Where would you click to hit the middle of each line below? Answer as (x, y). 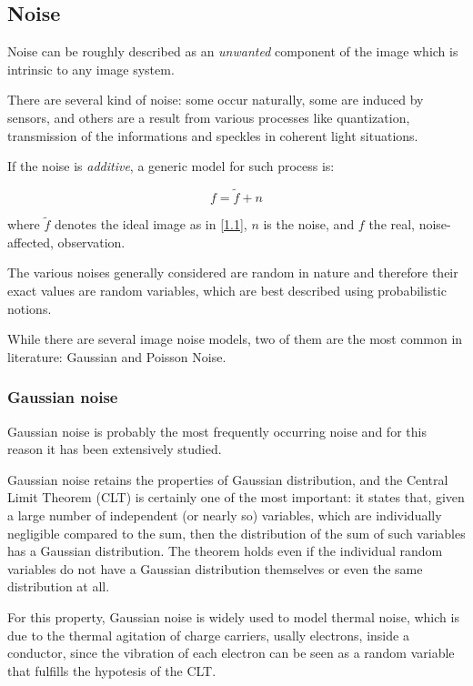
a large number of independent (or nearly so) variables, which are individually (225, 514)
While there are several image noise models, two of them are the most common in (235, 339)
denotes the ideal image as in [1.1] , (151, 224)
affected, (30, 242)
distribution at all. (59, 586)
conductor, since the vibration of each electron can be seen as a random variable (231, 653)
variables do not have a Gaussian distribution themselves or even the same (215, 568)
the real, (392, 224)
